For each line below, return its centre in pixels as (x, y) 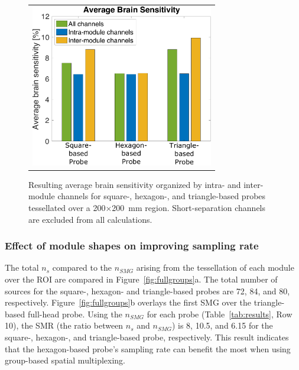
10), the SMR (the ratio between (64, 325)
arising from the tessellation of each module (215, 267)
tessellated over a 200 (67, 208)
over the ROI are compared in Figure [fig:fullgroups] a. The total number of (141, 279)
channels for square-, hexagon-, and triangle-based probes (162, 196)
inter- (253, 184)
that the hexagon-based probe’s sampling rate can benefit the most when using (148, 348)
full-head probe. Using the (75, 314)
